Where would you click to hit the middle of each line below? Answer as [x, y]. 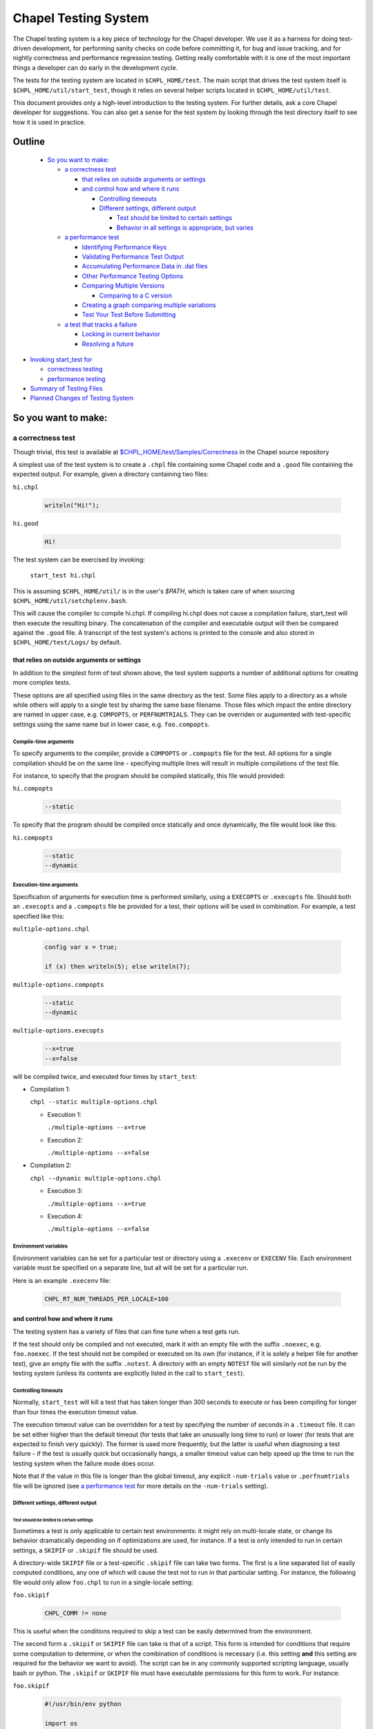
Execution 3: [65, 1191]
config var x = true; [81, 947]
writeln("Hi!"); [72, 505]
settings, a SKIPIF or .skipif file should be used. [86, 1550]
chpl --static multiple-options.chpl [94, 1102]
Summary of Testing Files [66, 389]
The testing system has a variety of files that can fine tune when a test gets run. [126, 1331]
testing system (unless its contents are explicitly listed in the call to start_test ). [129, 1374]
